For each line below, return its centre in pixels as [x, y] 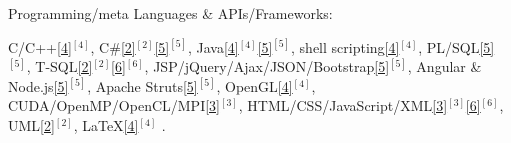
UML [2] [31, 124]
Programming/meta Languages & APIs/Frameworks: [170, 13]
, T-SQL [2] [59, 66]
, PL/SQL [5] [456, 46]
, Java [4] [213, 46]
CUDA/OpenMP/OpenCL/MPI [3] [114, 105]
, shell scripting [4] [345, 46]
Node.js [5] [38, 85]
